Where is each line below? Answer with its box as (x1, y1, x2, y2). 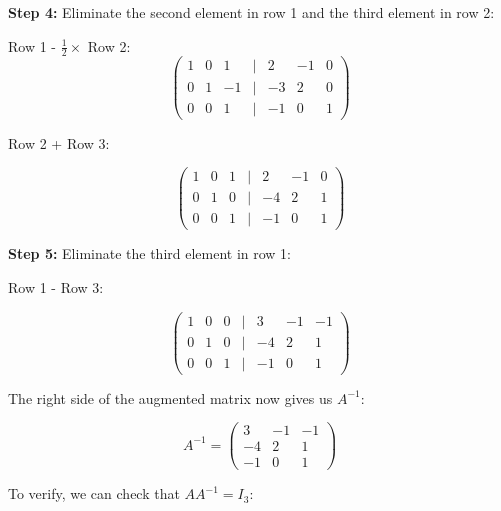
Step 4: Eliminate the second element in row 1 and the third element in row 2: (8, 2, 495, 22)
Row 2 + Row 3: (8, 132, 110, 153)
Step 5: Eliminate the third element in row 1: (8, 243, 292, 264)
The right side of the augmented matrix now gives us (8, 387, 333, 408)
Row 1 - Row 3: (8, 276, 104, 297)
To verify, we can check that (8, 483, 180, 504)
